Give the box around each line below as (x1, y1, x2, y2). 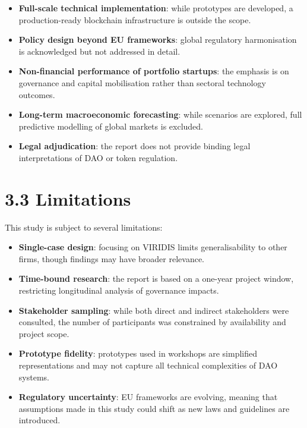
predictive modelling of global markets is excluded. (18, 119, 203, 132)
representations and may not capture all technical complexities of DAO (18, 359, 278, 371)
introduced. (18, 414, 61, 426)
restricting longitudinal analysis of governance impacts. (18, 284, 219, 297)
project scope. (18, 327, 69, 339)
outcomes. (18, 88, 55, 100)
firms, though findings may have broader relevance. (18, 252, 205, 265)
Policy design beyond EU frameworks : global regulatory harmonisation (18, 33, 297, 46)
